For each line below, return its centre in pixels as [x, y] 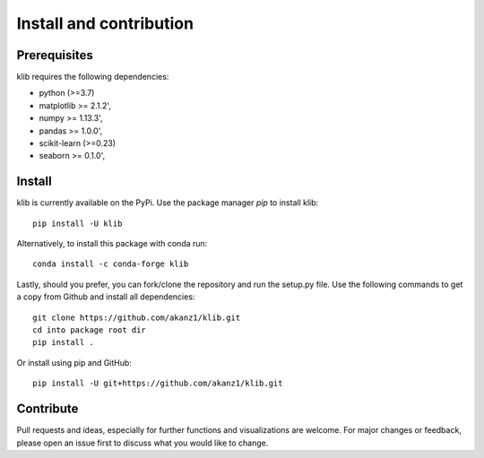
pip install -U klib [78, 223]
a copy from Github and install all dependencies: [106, 297]
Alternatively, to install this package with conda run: [112, 244]
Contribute [48, 409]
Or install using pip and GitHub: [74, 362]
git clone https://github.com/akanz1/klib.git [137, 317]
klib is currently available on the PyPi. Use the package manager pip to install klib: [168, 203]
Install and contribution [105, 23]
